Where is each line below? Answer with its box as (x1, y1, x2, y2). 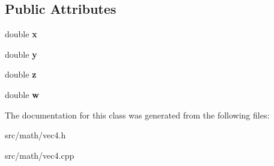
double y (5, 48, 37, 60)
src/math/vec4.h (5, 129, 66, 141)
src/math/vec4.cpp (5, 149, 75, 161)
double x (5, 28, 37, 40)
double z (5, 68, 37, 81)
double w (5, 88, 39, 100)
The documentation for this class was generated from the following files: (5, 108, 270, 121)
